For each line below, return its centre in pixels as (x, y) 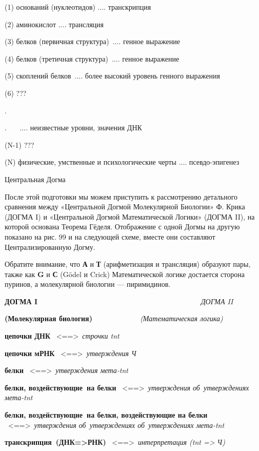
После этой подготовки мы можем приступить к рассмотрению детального (121, 196)
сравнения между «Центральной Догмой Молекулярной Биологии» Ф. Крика (125, 207)
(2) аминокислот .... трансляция (54, 24)
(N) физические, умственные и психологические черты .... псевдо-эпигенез (122, 162)
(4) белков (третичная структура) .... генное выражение (92, 58)
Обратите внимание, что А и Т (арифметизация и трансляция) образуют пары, (128, 264)
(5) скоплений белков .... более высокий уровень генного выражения (112, 76)
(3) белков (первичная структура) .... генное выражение (92, 41)
